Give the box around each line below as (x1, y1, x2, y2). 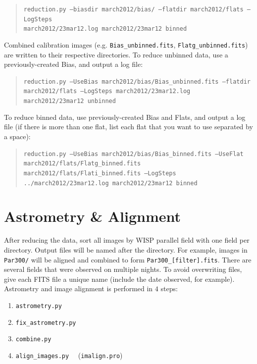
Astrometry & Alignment (4, 206, 181, 226)
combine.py (15, 336, 51, 343)
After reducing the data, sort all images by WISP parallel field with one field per (4, 235, 250, 245)
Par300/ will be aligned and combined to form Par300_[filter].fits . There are (4, 254, 252, 264)
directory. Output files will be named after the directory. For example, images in (4, 244, 248, 255)
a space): (4, 131, 31, 141)
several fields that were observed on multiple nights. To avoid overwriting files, (4, 264, 242, 274)
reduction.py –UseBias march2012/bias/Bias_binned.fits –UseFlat (23, 150, 244, 157)
